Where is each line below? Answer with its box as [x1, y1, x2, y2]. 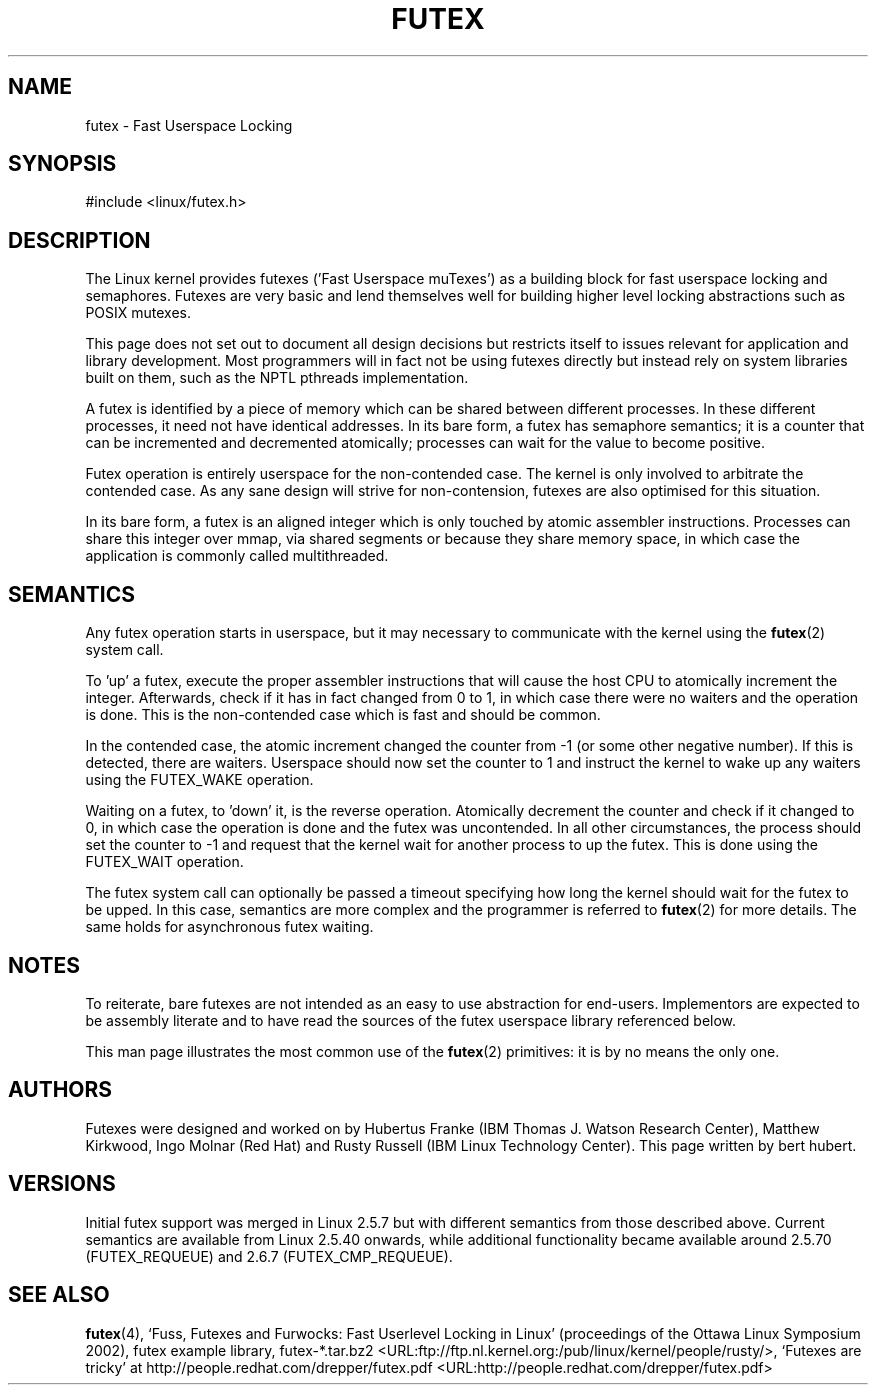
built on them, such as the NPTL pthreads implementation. [85, 369, 469, 387]
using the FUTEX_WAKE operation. [85, 771, 314, 789]
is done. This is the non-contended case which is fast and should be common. [85, 706, 601, 724]
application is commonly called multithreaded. [85, 547, 389, 565]
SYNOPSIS [8, 151, 117, 177]
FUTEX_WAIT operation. [85, 853, 244, 871]
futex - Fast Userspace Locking [85, 116, 293, 134]
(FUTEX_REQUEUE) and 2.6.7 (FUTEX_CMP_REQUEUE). [85, 1247, 453, 1265]
